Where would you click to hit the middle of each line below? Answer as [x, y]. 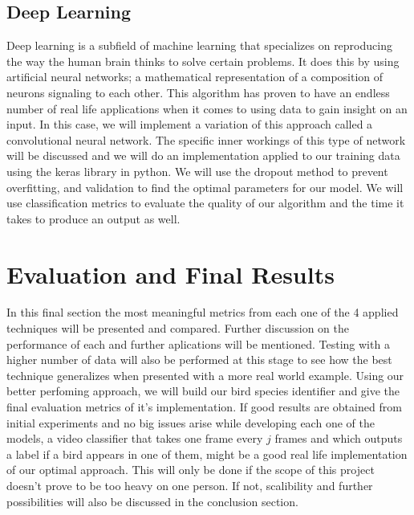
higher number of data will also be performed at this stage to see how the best [199, 360]
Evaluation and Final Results [170, 274]
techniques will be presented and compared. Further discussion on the [178, 328]
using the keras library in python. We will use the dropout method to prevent [197, 171]
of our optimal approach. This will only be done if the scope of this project [191, 470]
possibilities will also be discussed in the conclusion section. [152, 501]
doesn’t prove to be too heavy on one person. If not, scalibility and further [190, 485]
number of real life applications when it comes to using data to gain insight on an [207, 108]
